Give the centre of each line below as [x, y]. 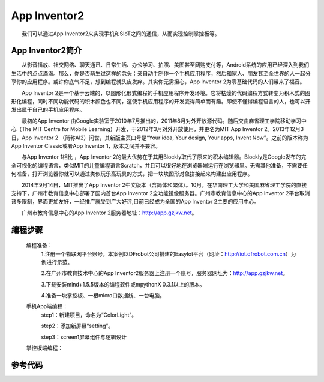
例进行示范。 [57, 262]
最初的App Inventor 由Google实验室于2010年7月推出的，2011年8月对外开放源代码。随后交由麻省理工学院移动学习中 [164, 121]
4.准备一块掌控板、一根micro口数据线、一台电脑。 [103, 296]
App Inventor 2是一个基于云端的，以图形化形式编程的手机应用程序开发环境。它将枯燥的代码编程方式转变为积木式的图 [166, 92]
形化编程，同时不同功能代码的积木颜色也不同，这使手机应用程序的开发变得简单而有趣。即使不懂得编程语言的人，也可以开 [161, 102]
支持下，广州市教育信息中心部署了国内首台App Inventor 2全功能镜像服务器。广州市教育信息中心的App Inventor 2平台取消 [160, 193]
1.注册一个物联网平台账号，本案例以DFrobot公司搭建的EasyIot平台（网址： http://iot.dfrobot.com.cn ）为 [169, 254]
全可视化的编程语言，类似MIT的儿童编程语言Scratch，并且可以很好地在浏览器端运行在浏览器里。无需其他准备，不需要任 [160, 165]
